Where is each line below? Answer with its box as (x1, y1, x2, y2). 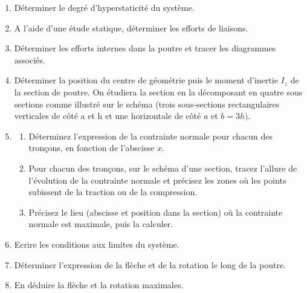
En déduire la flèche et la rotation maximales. (14, 279, 184, 291)
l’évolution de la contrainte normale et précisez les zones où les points (28, 173, 286, 186)
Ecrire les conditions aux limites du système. (14, 237, 179, 250)
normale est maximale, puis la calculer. (28, 217, 173, 230)
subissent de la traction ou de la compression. (28, 185, 198, 198)
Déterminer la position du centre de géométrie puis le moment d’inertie (14, 74, 278, 86)
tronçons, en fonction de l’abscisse (28, 141, 155, 154)
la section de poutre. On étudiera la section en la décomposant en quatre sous (14, 85, 303, 98)
